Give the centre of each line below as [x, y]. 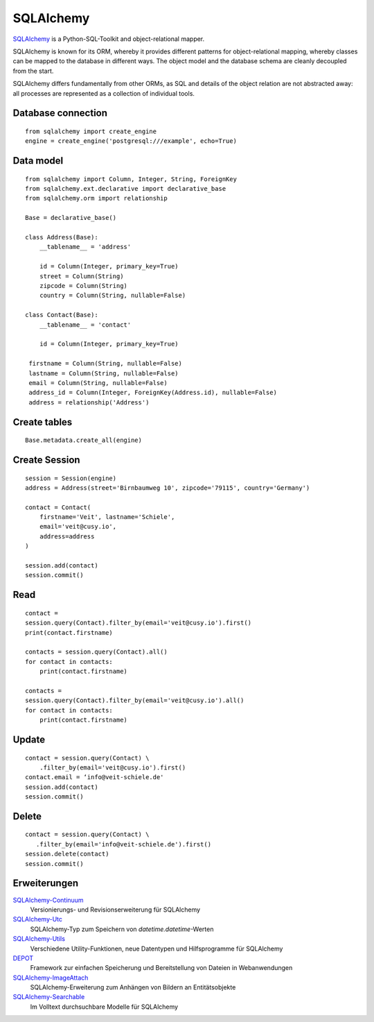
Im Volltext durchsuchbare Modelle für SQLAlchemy [104, 1007]
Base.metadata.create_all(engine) [83, 440]
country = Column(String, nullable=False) [113, 296]
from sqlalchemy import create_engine [91, 131]
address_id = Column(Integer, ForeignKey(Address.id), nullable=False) [153, 393]
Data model [38, 161]
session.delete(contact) [67, 854]
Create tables [43, 422]
